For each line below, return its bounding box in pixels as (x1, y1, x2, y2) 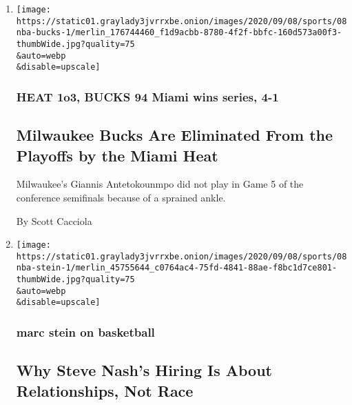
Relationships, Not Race (16, 379, 194, 401)
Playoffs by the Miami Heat (16, 144, 218, 166)
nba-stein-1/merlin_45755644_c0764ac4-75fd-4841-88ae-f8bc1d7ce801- (16, 263, 338, 273)
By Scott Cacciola (16, 213, 92, 228)
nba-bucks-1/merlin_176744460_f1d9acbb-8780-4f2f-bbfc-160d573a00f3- (16, 28, 342, 38)
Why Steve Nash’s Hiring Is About (16, 359, 272, 381)
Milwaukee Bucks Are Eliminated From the (16, 124, 333, 146)
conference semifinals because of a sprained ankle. (16, 190, 226, 204)
